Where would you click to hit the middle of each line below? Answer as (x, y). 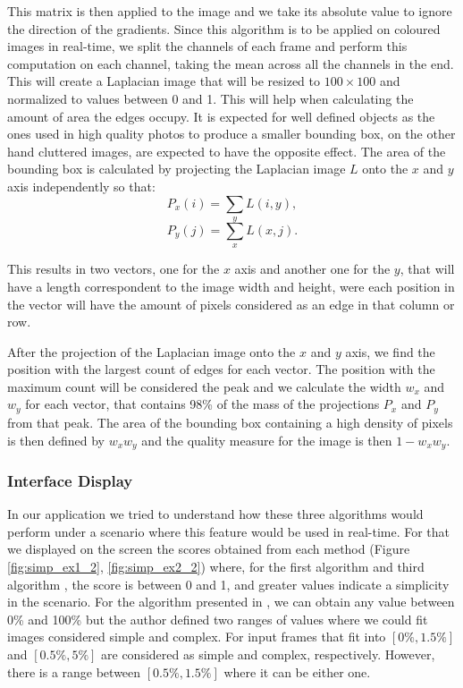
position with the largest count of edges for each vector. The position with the (221, 369)
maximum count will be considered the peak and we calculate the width (204, 386)
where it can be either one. (297, 671)
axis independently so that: (81, 186)
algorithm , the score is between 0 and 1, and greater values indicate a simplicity (228, 584)
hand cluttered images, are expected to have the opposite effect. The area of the (227, 151)
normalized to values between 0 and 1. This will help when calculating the (210, 98)
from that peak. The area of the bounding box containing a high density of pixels (230, 422)
